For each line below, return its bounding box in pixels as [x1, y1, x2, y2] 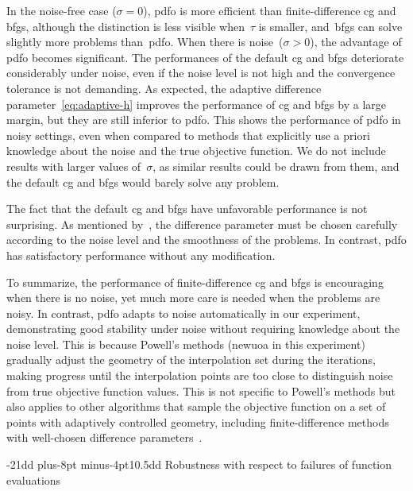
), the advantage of [310, 33, 402, 50]
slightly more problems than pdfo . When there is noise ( [6, 33, 284, 50]
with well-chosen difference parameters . [6, 429, 203, 446]
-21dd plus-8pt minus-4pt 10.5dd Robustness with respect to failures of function [6, 456, 392, 473]
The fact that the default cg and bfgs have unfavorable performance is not [6, 200, 368, 217]
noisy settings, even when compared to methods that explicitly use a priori [6, 126, 370, 143]
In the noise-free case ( [6, 2, 117, 18]
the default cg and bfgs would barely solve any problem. [6, 173, 280, 190]
